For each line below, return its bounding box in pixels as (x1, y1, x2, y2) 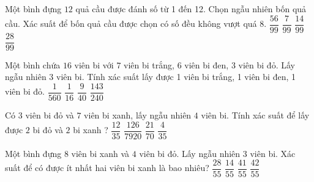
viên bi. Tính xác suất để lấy (201, 108, 310, 121)
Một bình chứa (5, 58, 61, 71)
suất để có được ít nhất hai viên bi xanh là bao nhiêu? (5, 161, 209, 174)
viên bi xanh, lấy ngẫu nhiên (84, 108, 192, 121)
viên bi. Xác (250, 147, 296, 159)
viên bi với (74, 58, 114, 71)
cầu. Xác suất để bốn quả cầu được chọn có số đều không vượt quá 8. (5, 17, 267, 30)
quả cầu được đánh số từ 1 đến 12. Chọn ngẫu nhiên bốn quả (75, 2, 307, 15)
